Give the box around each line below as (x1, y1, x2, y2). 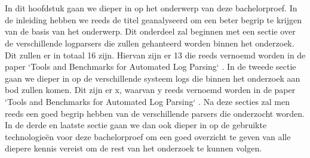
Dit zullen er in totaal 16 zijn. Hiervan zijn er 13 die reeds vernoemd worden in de (5, 48, 306, 61)
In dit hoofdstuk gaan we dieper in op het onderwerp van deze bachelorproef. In (5, 2, 297, 14)
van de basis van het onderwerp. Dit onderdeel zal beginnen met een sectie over (5, 25, 296, 38)
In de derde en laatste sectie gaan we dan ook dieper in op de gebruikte (5, 119, 267, 131)
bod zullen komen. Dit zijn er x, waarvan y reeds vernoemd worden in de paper (5, 83, 296, 96)
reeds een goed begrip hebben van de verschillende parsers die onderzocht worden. (5, 107, 305, 119)
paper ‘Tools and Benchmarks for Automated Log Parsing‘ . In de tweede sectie (5, 60, 296, 73)
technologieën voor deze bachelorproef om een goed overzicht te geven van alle (5, 130, 291, 142)
